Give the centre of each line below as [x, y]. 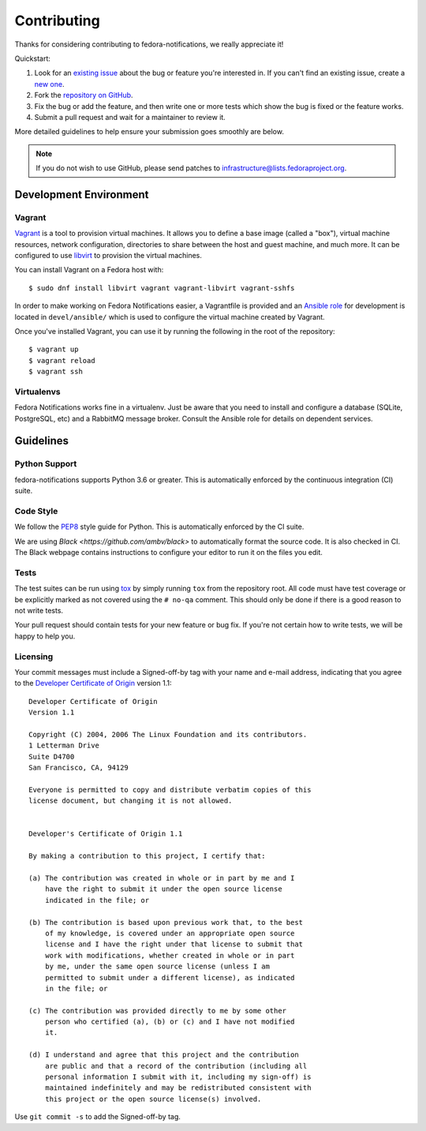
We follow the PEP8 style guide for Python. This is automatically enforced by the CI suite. [159, 527]
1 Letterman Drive [64, 745]
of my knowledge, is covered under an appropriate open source [170, 933]
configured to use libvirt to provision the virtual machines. [108, 255]
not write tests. [39, 611]
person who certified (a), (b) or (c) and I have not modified [170, 1022]
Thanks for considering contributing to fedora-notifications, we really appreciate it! [149, 44]
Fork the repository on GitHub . [84, 95]
